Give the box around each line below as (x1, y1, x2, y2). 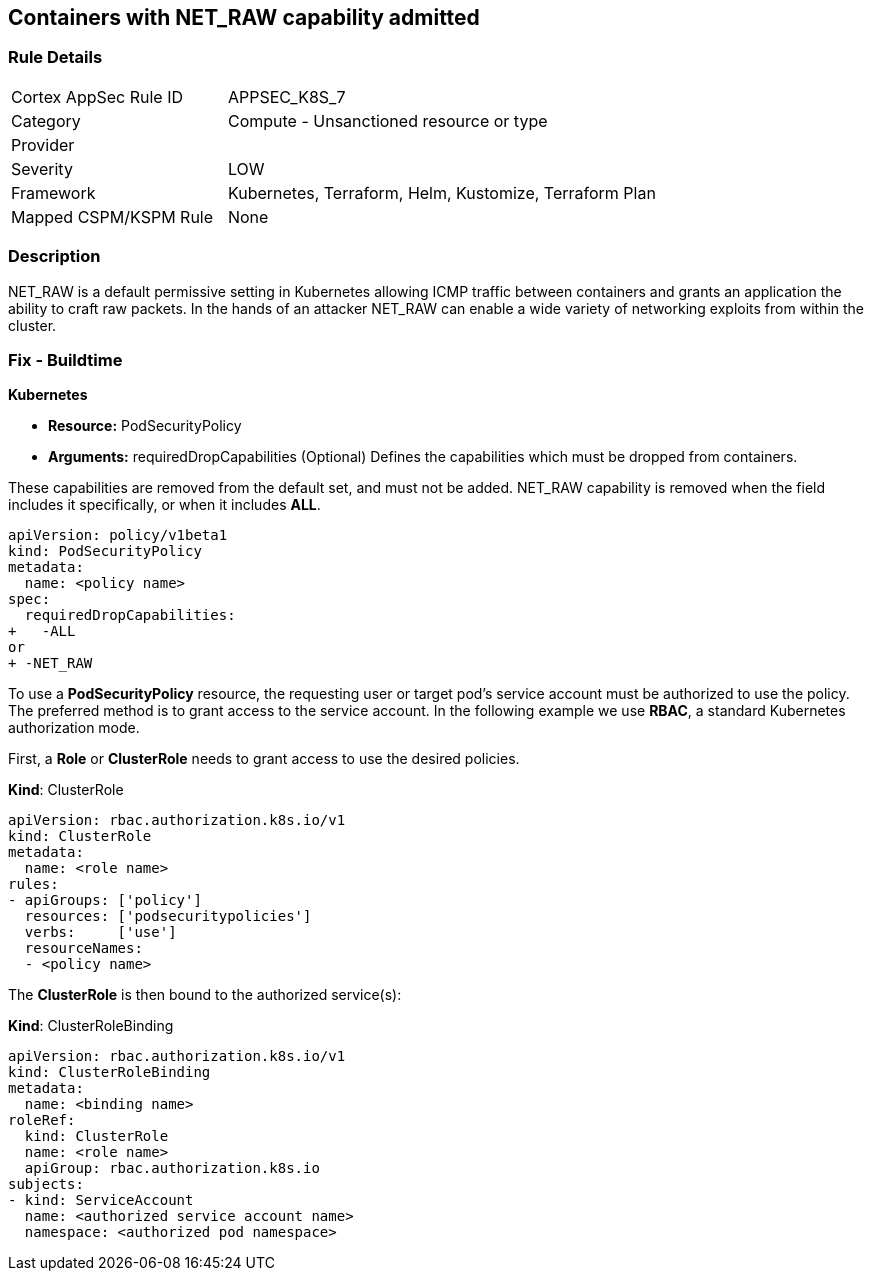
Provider (11, 134, 75, 155)
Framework (11, 182, 96, 203)
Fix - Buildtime (8, 349, 123, 370)
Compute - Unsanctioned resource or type (227, 110, 548, 131)
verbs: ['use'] (24, 924, 177, 941)
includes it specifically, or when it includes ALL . (8, 496, 321, 514)
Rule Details (8, 47, 103, 68)
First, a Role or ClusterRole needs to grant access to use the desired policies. (8, 750, 520, 768)
